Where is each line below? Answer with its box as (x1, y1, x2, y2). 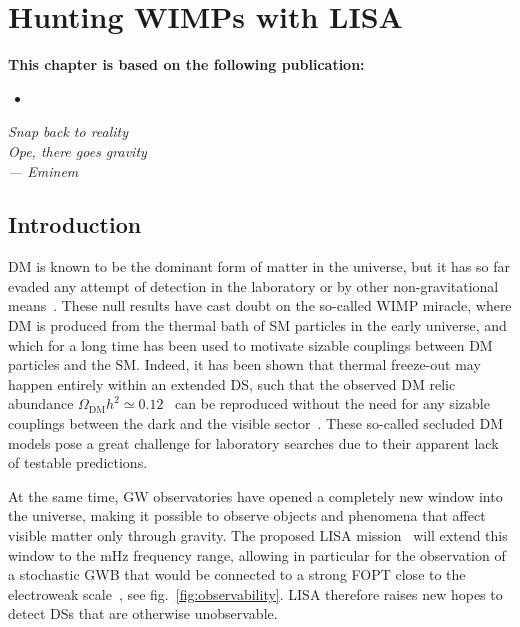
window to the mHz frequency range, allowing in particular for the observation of (8, 544, 506, 565)
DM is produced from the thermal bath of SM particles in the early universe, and (8, 315, 507, 336)
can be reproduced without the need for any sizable (175, 393, 490, 414)
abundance (8, 393, 74, 414)
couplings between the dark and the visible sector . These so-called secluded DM (8, 413, 503, 434)
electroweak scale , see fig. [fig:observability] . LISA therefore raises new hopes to (8, 583, 503, 604)
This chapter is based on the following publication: (8, 54, 365, 75)
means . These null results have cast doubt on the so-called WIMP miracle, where (8, 295, 512, 316)
